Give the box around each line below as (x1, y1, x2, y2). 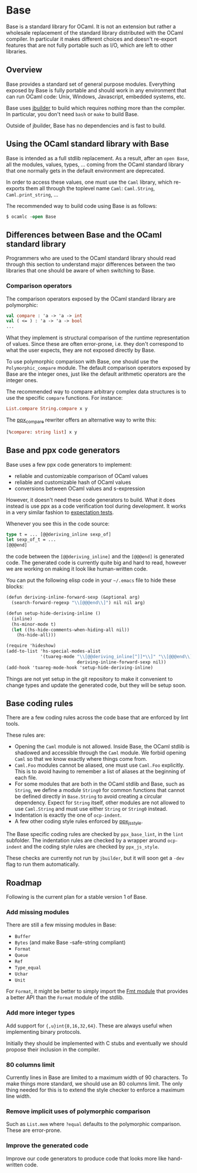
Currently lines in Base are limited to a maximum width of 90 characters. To (6, 1074, 188, 1081)
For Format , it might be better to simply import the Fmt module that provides (6, 987, 189, 995)
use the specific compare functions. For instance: (6, 395, 123, 402)
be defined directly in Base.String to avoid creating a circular (14, 793, 162, 800)
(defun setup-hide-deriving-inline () (6, 610, 101, 616)
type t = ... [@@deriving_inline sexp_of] (6, 531, 111, 537)
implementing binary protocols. (6, 1028, 81, 1035)
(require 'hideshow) (6, 643, 57, 649)
